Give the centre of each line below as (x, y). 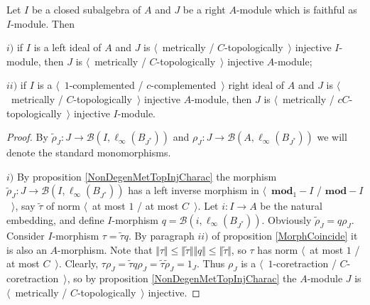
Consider (26, 235)
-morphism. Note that (105, 249)
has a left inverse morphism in (194, 190)
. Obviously (287, 219)
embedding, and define (55, 219)
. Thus (211, 263)
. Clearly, (78, 263)
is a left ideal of (67, 47)
